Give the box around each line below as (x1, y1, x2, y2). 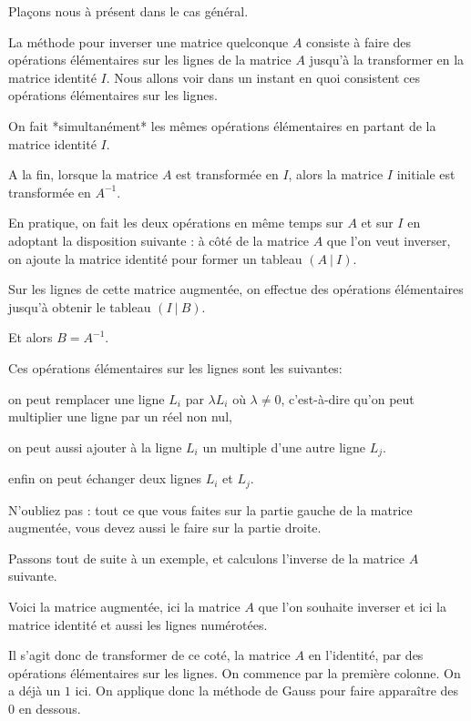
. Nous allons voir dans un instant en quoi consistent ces (106, 67, 421, 86)
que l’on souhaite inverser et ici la (258, 596, 446, 615)
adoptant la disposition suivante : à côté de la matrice (8, 230, 310, 249)
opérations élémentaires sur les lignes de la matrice (8, 50, 292, 69)
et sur (361, 213, 394, 232)
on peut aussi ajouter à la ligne (8, 437, 182, 456)
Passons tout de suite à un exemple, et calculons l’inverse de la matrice (8, 548, 405, 567)
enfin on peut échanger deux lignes (8, 469, 202, 488)
